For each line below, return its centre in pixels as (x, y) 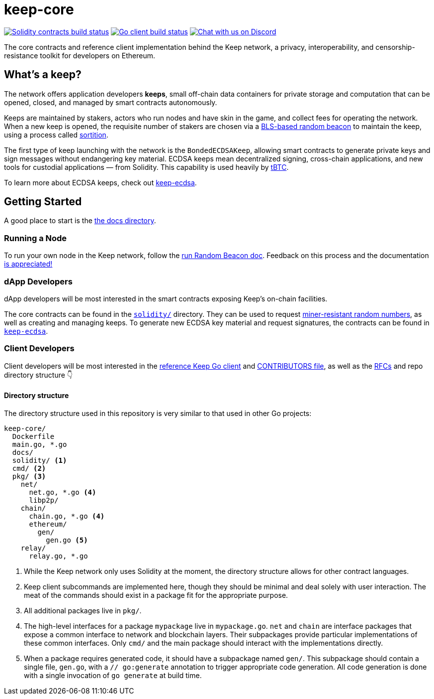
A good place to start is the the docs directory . (80, 221)
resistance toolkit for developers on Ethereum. (80, 55)
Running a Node (36, 238)
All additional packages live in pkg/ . (83, 610)
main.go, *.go (40, 444)
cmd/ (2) (29, 468)
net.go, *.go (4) (63, 492)
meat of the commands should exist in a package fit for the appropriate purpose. (156, 595)
